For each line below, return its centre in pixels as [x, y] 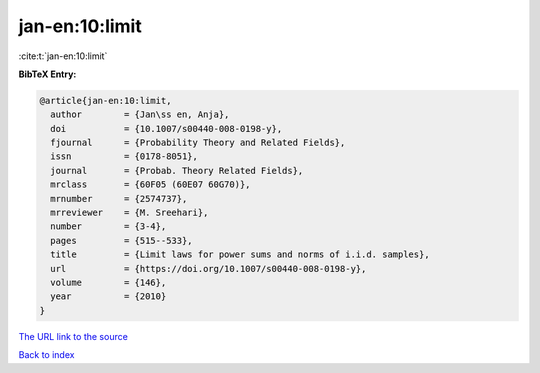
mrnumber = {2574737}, [119, 198]
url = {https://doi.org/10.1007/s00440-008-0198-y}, [208, 268]
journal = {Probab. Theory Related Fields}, [177, 170]
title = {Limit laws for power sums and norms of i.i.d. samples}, [240, 254]
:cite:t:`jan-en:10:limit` [63, 56]
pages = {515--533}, [122, 240]
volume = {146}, [108, 282]
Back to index [46, 355]
